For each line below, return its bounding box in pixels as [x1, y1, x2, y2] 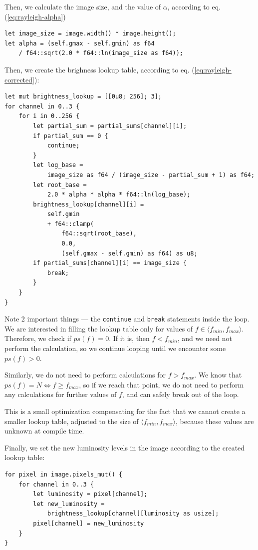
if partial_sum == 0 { [33, 132, 108, 139]
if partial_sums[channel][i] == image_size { [33, 259, 187, 267]
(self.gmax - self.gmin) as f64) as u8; [61, 249, 198, 257]
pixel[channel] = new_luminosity [33, 519, 144, 527]
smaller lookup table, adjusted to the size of [4, 415, 139, 426]
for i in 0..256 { [18, 112, 80, 120]
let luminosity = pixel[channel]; [33, 490, 148, 498]
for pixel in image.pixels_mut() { [4, 471, 123, 478]
